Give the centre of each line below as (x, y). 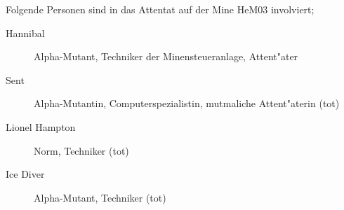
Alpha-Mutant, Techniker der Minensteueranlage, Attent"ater (166, 56)
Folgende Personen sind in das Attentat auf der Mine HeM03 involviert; (160, 9)
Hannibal (25, 33)
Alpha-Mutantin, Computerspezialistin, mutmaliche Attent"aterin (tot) (187, 103)
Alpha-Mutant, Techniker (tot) (100, 197)
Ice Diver (25, 174)
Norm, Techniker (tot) (81, 150)
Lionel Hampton (41, 126)
